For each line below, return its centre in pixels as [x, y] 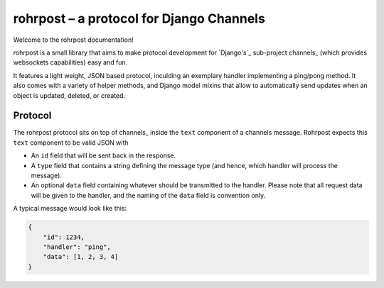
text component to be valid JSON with [71, 143]
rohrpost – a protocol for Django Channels [139, 18]
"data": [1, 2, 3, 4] [81, 257]
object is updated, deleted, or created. [69, 95]
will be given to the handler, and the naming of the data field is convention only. [148, 195]
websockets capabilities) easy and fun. [70, 62]
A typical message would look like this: [70, 209]
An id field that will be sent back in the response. [103, 155]
